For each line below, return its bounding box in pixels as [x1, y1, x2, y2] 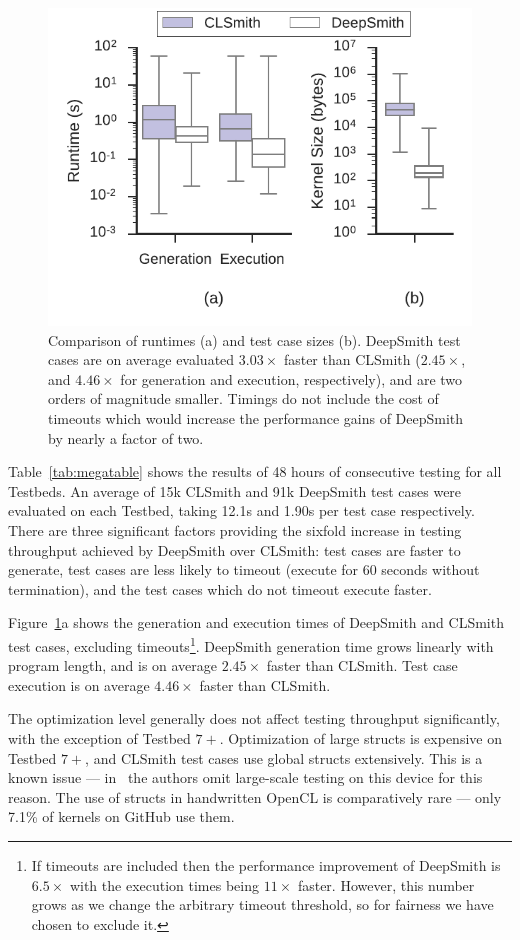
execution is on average [8, 674, 150, 695]
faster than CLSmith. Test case [266, 655, 458, 676]
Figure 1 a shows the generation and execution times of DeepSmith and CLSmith [8, 612, 504, 633]
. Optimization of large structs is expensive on [219, 727, 502, 748]
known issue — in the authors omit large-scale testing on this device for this [8, 767, 483, 788]
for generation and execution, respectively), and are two [120, 368, 463, 389]
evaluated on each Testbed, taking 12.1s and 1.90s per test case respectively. [8, 500, 475, 521]
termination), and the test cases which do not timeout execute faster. [8, 578, 432, 599]
